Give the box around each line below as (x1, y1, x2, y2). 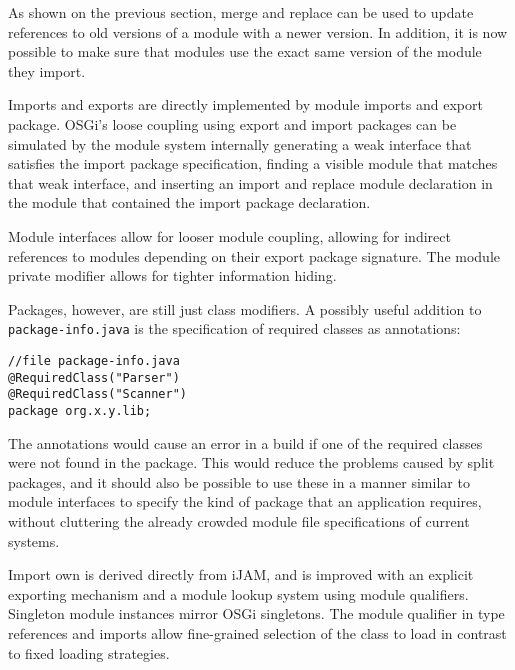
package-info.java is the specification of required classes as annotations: (8, 318, 461, 339)
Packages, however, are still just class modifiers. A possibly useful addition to (8, 298, 482, 319)
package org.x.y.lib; (8, 403, 152, 418)
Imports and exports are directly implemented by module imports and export (8, 94, 483, 115)
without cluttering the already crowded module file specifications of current (8, 510, 470, 531)
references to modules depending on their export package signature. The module (8, 245, 500, 266)
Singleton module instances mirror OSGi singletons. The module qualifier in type (8, 603, 505, 624)
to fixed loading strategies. (8, 642, 170, 663)
